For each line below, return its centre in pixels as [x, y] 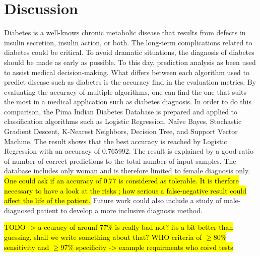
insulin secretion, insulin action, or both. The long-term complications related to [128, 42]
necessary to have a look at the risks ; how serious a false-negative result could [125, 190]
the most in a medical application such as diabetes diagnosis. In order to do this [128, 102]
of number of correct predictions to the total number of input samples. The [120, 161]
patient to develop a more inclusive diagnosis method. [119, 210]
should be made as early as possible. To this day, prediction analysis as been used [130, 62]
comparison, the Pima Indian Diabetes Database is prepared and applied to [121, 111]
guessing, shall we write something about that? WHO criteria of [103, 237]
